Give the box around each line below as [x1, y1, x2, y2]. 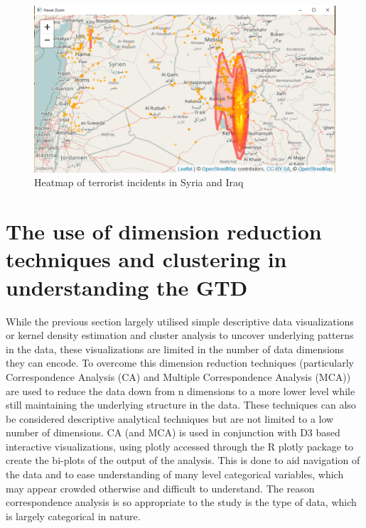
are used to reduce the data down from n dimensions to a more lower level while [6, 383, 355, 398]
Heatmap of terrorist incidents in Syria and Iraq [34, 175, 244, 190]
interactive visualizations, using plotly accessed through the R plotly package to [6, 438, 354, 453]
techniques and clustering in [6, 244, 287, 274]
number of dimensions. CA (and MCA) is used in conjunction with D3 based [6, 425, 340, 440]
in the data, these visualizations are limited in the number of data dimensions [6, 341, 345, 356]
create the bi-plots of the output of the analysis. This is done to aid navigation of [6, 453, 360, 468]
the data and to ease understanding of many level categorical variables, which [6, 467, 344, 482]
